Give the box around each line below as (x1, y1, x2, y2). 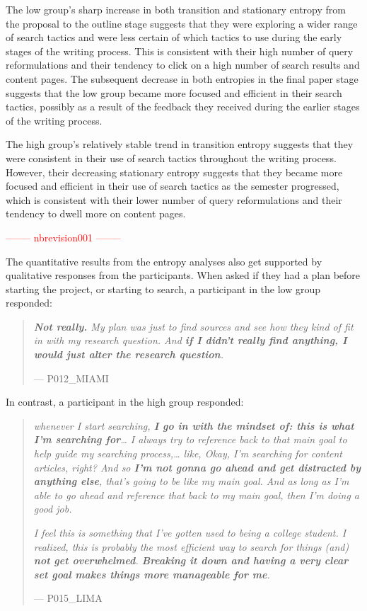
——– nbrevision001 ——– (6, 229, 121, 244)
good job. (33, 501, 72, 516)
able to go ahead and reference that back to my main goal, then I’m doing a (33, 487, 359, 502)
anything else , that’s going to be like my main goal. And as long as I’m (33, 474, 349, 489)
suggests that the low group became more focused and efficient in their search (6, 85, 342, 100)
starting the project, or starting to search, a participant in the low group (6, 281, 321, 296)
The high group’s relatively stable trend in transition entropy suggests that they (6, 137, 354, 152)
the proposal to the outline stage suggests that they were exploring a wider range (6, 16, 358, 30)
